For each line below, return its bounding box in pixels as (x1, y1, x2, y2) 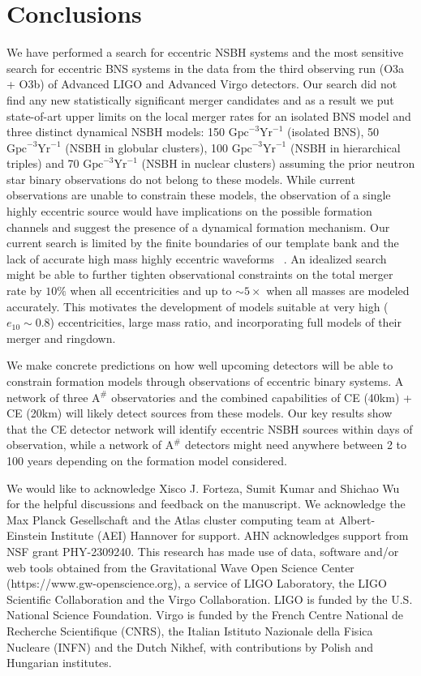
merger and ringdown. (6, 329, 116, 346)
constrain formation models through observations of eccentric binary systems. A (6, 373, 404, 389)
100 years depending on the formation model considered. (6, 451, 288, 468)
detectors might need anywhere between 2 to (184, 436, 406, 453)
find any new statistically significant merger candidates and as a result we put (6, 91, 394, 108)
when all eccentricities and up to (70, 282, 232, 299)
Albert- (338, 511, 376, 528)
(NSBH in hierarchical (290, 139, 401, 156)
